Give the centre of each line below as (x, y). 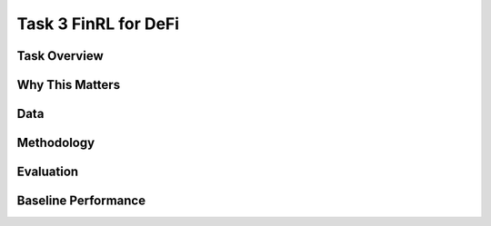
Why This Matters (69, 85)
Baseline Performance (81, 201)
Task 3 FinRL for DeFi (98, 24)
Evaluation (48, 172)
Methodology (56, 143)
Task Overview (60, 56)
